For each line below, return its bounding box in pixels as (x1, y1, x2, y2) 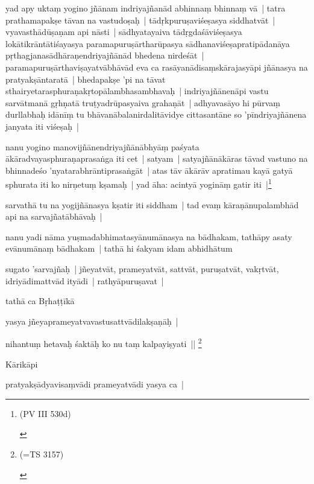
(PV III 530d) (19, 407, 71, 419)
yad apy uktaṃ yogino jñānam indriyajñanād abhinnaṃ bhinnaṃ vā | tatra (5, 2, 286, 14)
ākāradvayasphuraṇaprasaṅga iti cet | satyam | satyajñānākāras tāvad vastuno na (5, 152, 308, 165)
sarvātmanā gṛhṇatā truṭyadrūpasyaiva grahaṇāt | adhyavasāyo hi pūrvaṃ (5, 96, 280, 109)
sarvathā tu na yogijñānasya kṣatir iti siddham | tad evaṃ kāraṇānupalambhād (5, 198, 299, 211)
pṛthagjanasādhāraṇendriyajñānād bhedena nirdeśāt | (5, 49, 204, 62)
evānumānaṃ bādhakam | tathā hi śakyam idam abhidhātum (5, 242, 233, 255)
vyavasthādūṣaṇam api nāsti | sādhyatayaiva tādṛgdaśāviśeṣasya (5, 25, 242, 38)
